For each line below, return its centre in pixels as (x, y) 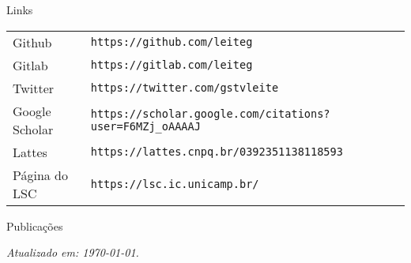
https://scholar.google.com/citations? (210, 113)
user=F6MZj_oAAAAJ (145, 126)
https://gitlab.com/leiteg (172, 65)
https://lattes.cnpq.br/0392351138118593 (217, 152)
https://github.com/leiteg (172, 42)
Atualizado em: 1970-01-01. (73, 252)
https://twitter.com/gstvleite (185, 88)
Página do (41, 175)
